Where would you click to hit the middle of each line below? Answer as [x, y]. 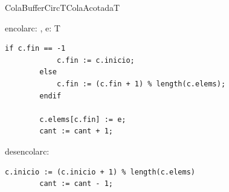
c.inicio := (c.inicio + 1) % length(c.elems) [100, 172]
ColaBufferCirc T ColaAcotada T [63, 7]
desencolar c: [27, 151]
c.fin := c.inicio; [95, 60]
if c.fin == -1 [35, 49]
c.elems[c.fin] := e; [83, 119]
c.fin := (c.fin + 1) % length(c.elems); [141, 84]
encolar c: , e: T [33, 27]
